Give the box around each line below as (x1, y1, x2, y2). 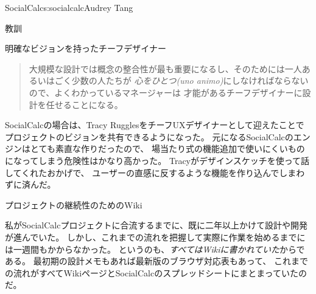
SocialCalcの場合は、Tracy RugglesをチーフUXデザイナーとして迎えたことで (5, 118, 304, 131)
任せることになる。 (46, 98, 123, 111)
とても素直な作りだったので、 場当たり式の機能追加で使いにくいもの (30, 142, 305, 155)
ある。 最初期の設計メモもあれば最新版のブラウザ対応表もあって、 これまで (5, 255, 308, 267)
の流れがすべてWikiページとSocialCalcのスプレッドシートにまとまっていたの (5, 266, 307, 279)
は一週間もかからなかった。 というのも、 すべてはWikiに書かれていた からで (5, 242, 305, 255)
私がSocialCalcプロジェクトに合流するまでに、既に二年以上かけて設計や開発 (5, 219, 307, 231)
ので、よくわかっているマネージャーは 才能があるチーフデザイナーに (29, 86, 303, 98)
